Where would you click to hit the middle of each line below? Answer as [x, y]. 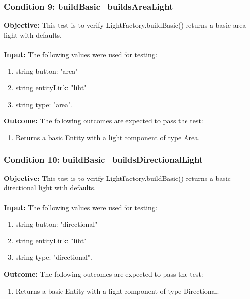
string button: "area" [47, 71]
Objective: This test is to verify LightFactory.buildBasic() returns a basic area [125, 25]
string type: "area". [44, 104]
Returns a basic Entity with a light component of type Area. [108, 137]
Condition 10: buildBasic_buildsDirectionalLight [104, 159]
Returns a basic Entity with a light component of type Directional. [117, 290]
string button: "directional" [57, 224]
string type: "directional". [54, 257]
